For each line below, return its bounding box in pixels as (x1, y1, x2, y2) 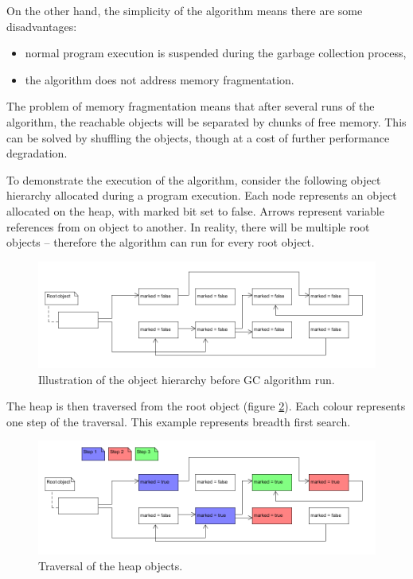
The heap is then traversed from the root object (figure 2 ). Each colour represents (6, 398, 406, 414)
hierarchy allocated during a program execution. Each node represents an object (6, 187, 397, 204)
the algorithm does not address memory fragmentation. (25, 71, 294, 87)
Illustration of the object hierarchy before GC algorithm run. (38, 371, 335, 387)
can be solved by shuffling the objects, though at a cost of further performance (6, 129, 390, 146)
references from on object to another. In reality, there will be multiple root (6, 218, 370, 235)
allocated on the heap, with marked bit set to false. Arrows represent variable (6, 202, 384, 219)
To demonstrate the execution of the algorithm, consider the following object (6, 171, 381, 188)
